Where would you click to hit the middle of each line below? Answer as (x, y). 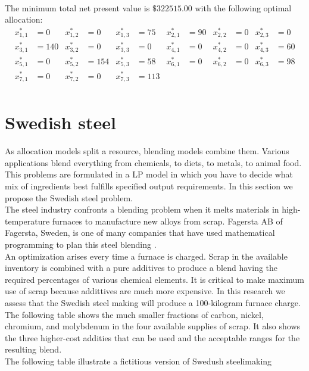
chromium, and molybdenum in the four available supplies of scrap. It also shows (153, 326)
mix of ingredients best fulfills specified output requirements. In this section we (149, 185)
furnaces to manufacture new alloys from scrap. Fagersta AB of (167, 221)
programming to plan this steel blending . (81, 244)
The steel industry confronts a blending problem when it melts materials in (142, 209)
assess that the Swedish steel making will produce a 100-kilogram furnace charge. (153, 302)
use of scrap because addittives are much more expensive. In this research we (145, 291)
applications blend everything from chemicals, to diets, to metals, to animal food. (153, 162)
